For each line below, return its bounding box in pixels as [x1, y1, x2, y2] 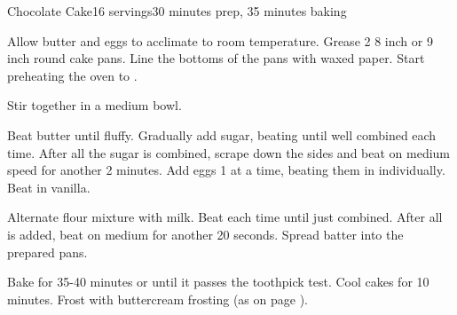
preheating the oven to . [7, 66, 138, 84]
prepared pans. [7, 242, 88, 261]
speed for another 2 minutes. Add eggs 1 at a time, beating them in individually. [7, 161, 445, 179]
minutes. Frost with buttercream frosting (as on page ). [7, 289, 308, 308]
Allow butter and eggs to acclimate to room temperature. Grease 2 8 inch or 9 [7, 31, 433, 50]
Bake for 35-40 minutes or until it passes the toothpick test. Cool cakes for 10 [7, 272, 429, 291]
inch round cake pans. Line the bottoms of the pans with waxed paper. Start [7, 49, 425, 67]
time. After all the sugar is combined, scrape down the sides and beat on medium [7, 143, 451, 161]
